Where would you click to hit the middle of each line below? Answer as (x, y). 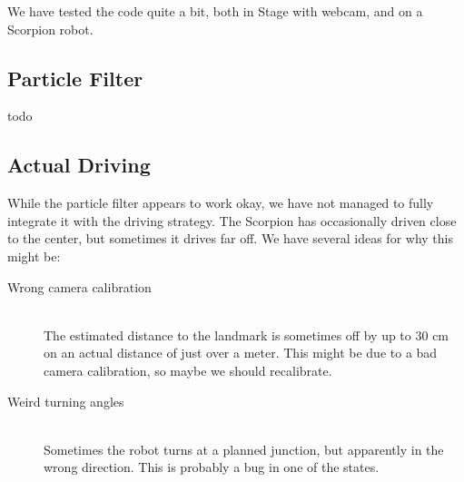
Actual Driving (79, 165)
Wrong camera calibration (79, 286)
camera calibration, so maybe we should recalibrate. (188, 370)
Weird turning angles (66, 401)
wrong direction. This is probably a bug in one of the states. (212, 467)
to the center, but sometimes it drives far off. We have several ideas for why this (230, 238)
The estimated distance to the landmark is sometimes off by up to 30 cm (247, 334)
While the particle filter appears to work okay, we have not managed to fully (221, 203)
